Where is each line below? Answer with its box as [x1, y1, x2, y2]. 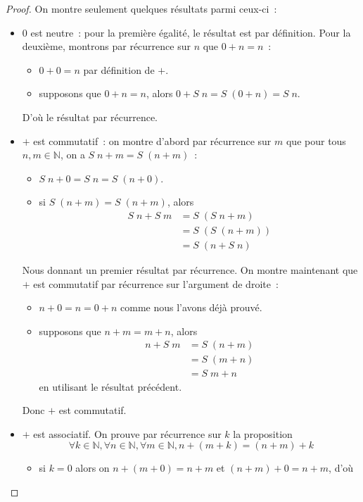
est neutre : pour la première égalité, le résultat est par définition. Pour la [30, 25, 351, 39]
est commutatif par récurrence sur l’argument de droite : [33, 276, 279, 291]
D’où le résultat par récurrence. [22, 109, 158, 124]
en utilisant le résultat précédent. [39, 379, 182, 394]
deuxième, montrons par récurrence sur [22, 39, 191, 54]
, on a [60, 147, 85, 162]
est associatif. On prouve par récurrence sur [33, 426, 222, 441]
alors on [75, 460, 110, 475]
